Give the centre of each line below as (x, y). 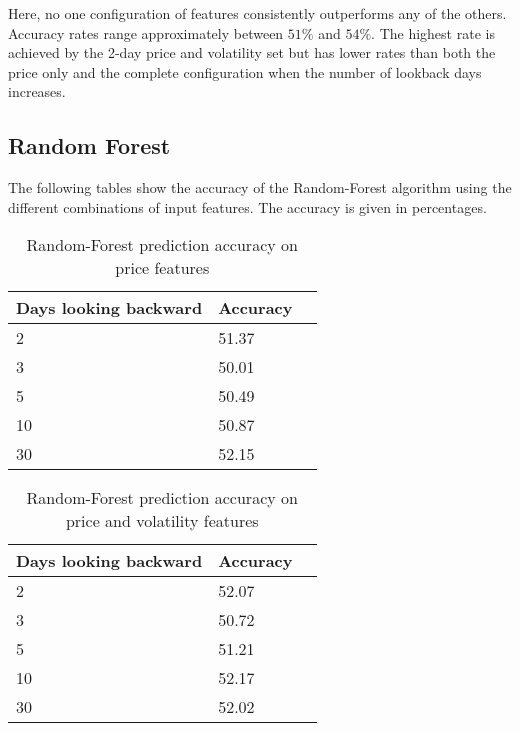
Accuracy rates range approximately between (146, 32)
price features (162, 268)
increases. (37, 91)
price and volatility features (162, 521)
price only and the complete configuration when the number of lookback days (245, 71)
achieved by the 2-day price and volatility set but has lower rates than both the (252, 52)
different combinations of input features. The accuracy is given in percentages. (247, 206)
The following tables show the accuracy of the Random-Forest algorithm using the (260, 187)
